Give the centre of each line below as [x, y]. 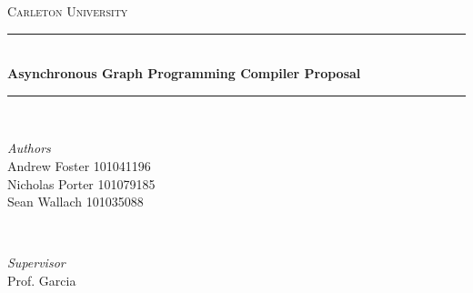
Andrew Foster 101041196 [79, 165]
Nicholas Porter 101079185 [81, 183]
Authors [29, 148]
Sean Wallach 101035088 [75, 202]
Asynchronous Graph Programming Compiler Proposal [184, 73]
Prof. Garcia [42, 280]
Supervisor [36, 263]
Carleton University [68, 11]
